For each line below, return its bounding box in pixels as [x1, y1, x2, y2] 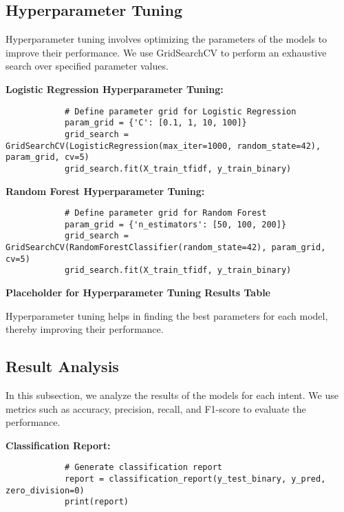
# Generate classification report [64, 462, 222, 473]
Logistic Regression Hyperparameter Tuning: [6, 81, 224, 96]
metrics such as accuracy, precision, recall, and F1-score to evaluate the [6, 401, 306, 416]
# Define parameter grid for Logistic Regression [64, 106, 297, 116]
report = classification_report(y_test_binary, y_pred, [64, 474, 326, 484]
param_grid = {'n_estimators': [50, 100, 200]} [64, 219, 287, 229]
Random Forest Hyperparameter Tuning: [6, 183, 205, 198]
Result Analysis [6, 356, 119, 377]
